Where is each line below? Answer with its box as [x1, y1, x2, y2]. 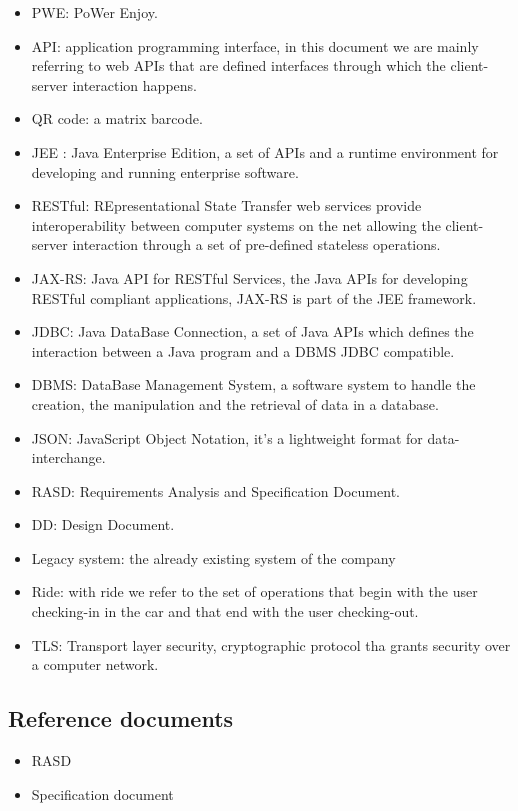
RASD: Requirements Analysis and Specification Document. [31, 480, 400, 501]
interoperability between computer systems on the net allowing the [31, 214, 441, 235]
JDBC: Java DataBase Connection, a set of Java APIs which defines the [31, 321, 474, 342]
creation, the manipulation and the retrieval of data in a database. [31, 393, 439, 414]
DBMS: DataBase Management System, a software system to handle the [31, 374, 476, 395]
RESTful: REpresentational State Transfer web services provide [31, 195, 422, 216]
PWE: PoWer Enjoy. [31, 2, 158, 22]
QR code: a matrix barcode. [31, 108, 203, 129]
